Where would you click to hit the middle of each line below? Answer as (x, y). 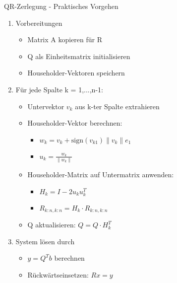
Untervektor (46, 106)
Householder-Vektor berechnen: (75, 123)
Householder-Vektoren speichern (76, 73)
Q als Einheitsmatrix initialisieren (79, 56)
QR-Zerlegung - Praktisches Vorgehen (61, 6)
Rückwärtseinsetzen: (58, 275)
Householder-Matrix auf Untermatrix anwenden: (101, 175)
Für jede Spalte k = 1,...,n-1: (59, 89)
